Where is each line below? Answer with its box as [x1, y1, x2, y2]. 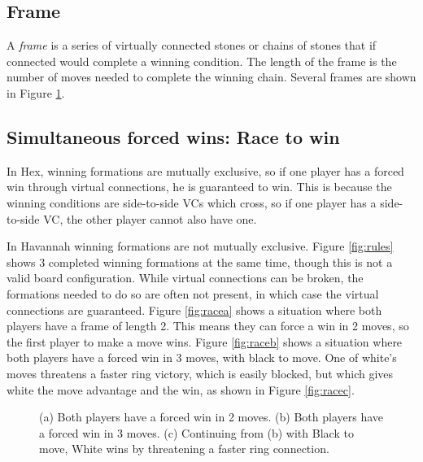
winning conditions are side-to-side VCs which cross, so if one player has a [7, 194, 377, 211]
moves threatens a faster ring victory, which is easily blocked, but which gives [7, 364, 394, 381]
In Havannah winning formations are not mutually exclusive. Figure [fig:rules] [7, 238, 394, 255]
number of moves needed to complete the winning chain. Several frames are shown [7, 68, 416, 85]
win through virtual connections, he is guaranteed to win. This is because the [7, 178, 392, 195]
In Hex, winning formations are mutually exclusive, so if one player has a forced [7, 162, 404, 179]
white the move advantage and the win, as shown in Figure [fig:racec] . [7, 381, 355, 398]
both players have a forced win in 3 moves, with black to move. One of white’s [7, 349, 397, 366]
